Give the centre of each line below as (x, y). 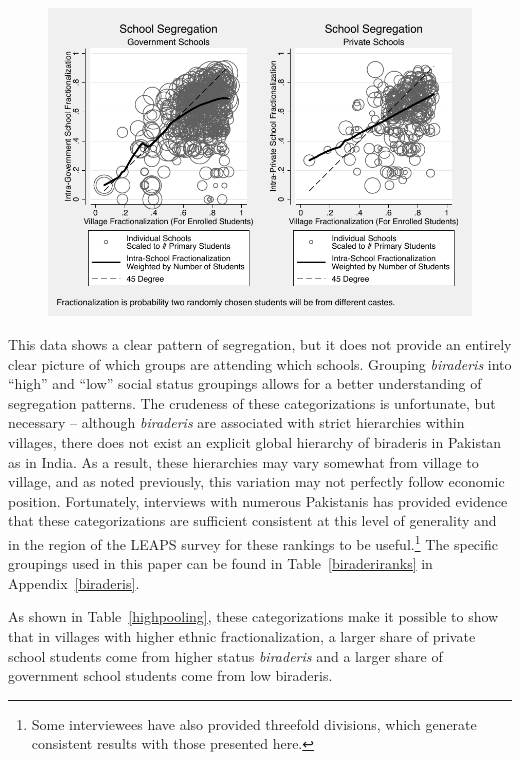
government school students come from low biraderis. (170, 675)
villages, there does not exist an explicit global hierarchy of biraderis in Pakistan (255, 441)
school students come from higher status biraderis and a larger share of (225, 655)
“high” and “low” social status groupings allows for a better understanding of (245, 383)
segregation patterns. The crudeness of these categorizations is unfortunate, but (252, 402)
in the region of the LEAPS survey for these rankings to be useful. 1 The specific (253, 542)
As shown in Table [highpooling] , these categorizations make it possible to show (253, 616)
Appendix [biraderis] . (74, 582)
